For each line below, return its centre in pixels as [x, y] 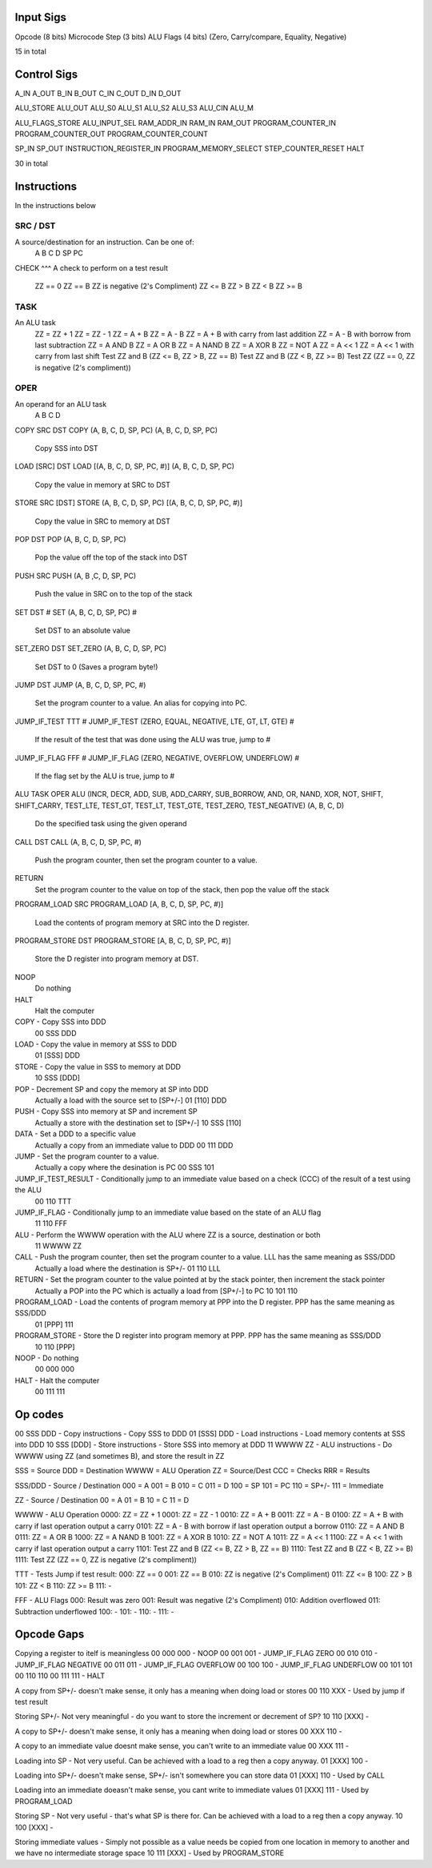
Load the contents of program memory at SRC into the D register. [142, 922]
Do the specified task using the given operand [111, 824]
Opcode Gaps [50, 1635]
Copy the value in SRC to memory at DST [103, 521]
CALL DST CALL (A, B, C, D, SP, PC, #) [78, 842]
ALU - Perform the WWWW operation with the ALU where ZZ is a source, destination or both [168, 1235]
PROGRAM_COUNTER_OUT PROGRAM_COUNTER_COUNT [111, 134]
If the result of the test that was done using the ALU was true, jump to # [153, 740]
